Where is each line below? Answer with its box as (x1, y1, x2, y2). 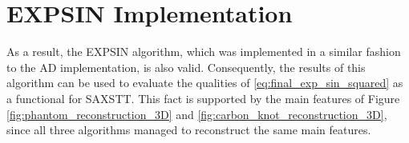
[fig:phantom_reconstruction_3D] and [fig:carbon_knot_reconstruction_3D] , (6, 105, 387, 122)
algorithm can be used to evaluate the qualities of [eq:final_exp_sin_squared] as (6, 74, 403, 91)
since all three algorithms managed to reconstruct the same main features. (6, 121, 371, 138)
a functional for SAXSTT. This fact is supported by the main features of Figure (6, 89, 400, 106)
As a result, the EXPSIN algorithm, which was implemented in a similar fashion (6, 43, 401, 60)
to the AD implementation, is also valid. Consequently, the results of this (6, 58, 366, 75)
